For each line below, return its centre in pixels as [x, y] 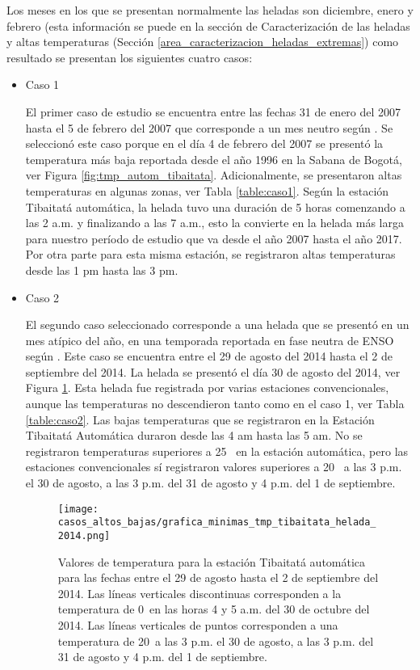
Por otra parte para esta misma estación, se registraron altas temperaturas [210, 254]
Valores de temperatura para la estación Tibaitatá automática [212, 561]
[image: [78, 509]
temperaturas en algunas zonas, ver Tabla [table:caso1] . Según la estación [207, 190]
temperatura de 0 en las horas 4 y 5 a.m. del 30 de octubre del [214, 609]
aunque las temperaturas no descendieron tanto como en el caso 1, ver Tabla [215, 404]
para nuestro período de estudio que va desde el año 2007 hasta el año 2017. [214, 238]
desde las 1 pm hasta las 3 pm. [102, 270]
